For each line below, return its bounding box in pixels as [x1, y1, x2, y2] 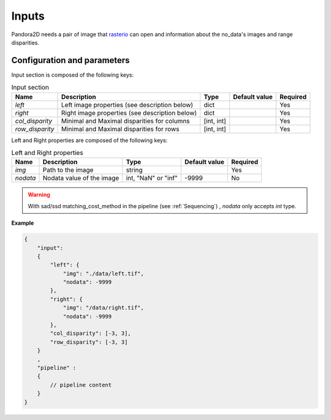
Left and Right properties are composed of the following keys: [11, 137, 168, 144]
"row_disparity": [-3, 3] [50, 339, 128, 345]
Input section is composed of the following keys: [11, 71, 134, 78]
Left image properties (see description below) [61, 100, 193, 109]
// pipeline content [50, 381, 112, 388]
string [126, 166, 143, 174]
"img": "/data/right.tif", [63, 304, 144, 312]
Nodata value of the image [42, 174, 120, 182]
